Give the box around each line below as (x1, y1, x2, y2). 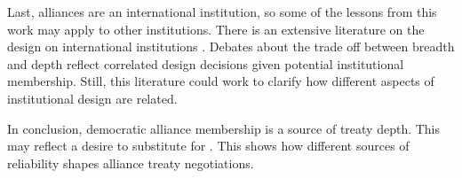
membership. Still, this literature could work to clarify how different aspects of (7, 72, 434, 90)
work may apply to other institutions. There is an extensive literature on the (7, 19, 425, 38)
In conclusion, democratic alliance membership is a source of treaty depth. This (7, 119, 441, 137)
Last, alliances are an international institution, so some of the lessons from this (7, 3, 437, 20)
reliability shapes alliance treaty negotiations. (7, 153, 254, 172)
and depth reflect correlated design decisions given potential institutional (7, 54, 404, 73)
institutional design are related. (7, 89, 178, 107)
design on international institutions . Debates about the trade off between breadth (7, 37, 455, 56)
